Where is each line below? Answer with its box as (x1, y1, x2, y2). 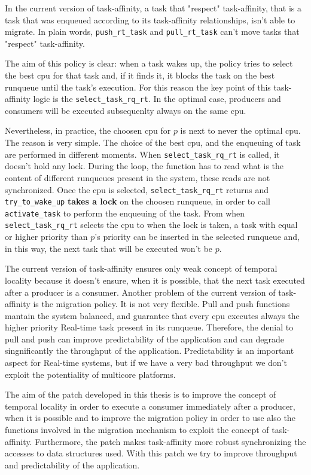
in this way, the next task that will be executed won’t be (5, 242, 213, 254)
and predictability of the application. (5, 458, 140, 471)
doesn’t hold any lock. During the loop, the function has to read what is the (5, 160, 284, 172)
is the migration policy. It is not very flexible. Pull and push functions (33, 297, 290, 310)
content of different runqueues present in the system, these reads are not (5, 171, 270, 184)
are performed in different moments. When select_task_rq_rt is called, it (5, 148, 280, 160)
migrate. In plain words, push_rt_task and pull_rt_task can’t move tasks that (5, 25, 300, 38)
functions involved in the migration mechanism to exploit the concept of (5, 423, 269, 436)
